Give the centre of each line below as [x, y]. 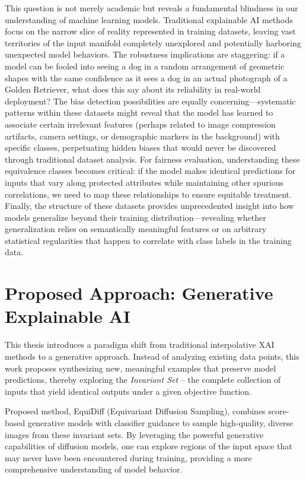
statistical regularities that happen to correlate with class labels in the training [148, 240]
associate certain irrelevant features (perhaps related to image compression [140, 124]
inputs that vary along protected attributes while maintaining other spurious [144, 182]
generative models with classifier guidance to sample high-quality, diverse [160, 422]
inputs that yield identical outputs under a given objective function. [128, 391]
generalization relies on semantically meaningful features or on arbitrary [136, 229]
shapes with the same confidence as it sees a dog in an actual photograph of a [146, 77]
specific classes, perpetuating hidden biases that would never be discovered [141, 147]
